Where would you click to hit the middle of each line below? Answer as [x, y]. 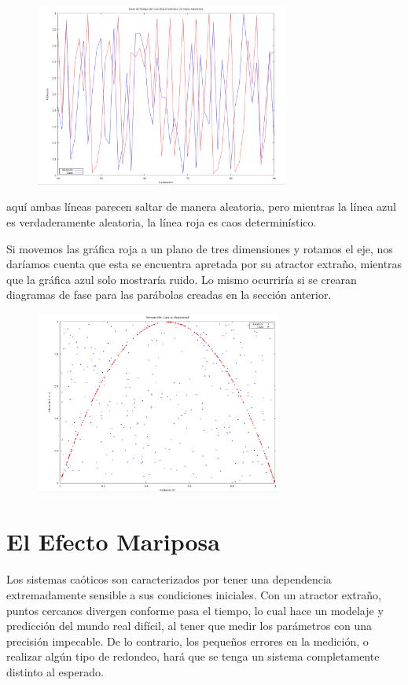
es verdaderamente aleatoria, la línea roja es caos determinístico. [162, 221]
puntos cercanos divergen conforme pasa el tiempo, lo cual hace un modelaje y [195, 610]
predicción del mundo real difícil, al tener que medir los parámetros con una [189, 626]
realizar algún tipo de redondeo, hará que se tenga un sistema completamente [193, 656]
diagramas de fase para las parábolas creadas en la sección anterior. [169, 295]
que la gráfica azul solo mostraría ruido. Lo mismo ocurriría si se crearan [182, 279]
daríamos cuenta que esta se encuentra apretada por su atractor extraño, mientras [204, 264]
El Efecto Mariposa [113, 541]
